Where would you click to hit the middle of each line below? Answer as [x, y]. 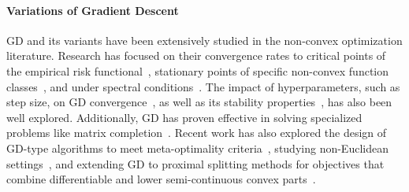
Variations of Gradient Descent [93, 10]
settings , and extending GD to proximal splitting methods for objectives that [195, 163]
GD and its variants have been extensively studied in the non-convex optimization [204, 40]
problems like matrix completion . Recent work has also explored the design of [197, 133]
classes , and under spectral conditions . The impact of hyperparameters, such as [203, 86]
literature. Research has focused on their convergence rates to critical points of [196, 55]
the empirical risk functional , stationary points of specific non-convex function [198, 70]
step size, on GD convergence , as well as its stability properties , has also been [199, 102]
